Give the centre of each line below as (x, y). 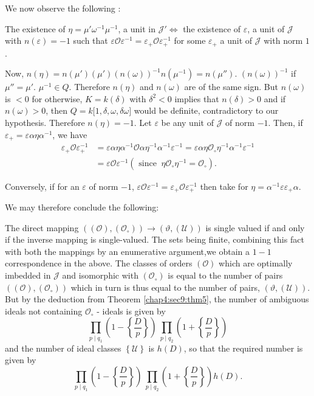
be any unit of (187, 123)
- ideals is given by (131, 311)
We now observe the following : (63, 8)
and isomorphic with (100, 275)
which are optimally (256, 263)
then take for (224, 186)
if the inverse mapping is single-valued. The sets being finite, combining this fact (155, 239)
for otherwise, (57, 98)
